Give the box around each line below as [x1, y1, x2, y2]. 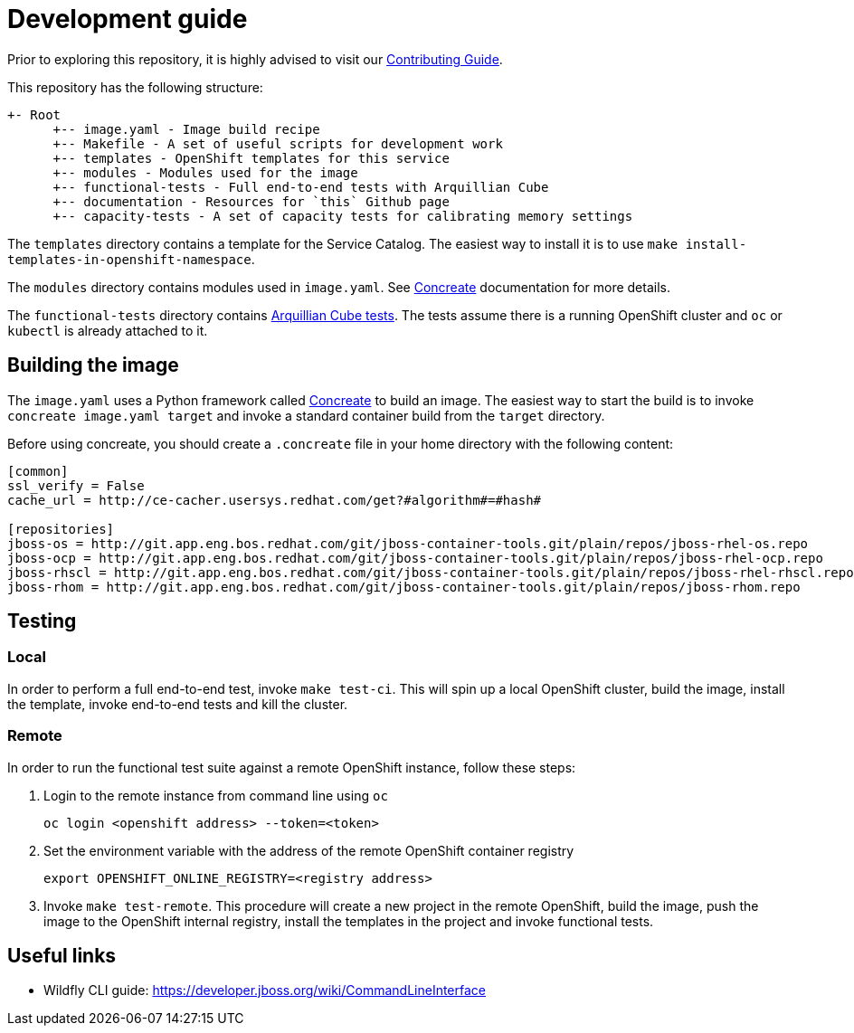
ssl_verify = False [7, 478, 145, 493]
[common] [7, 463, 69, 479]
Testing [7, 610, 77, 633]
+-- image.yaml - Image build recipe [52, 121, 320, 137]
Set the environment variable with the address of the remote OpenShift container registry [43, 842, 574, 858]
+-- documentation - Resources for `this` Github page [52, 194, 450, 209]
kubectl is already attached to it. [7, 322, 208, 338]
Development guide [7, 4, 248, 34]
